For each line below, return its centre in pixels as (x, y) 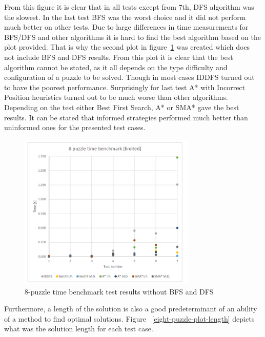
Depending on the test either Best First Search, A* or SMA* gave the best (122, 107)
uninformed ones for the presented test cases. (75, 127)
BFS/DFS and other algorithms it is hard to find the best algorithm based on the (133, 37)
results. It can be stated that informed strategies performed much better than (126, 117)
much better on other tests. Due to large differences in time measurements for (126, 27)
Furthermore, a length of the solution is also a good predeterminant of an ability (131, 309)
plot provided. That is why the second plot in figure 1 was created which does (127, 47)
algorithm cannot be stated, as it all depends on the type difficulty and (116, 67)
